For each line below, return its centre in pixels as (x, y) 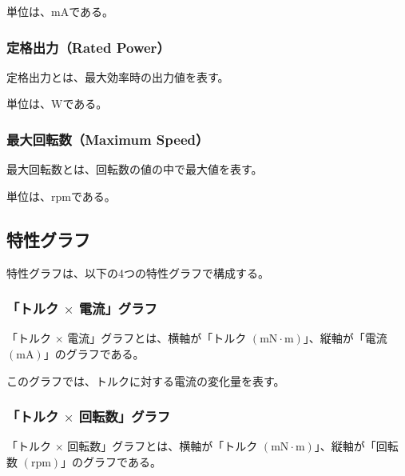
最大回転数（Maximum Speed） (108, 139)
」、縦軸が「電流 (345, 338)
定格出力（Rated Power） (88, 47)
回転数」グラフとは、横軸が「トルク (163, 446)
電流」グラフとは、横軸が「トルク (157, 338)
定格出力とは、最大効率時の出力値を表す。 (118, 76)
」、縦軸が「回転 (356, 446)
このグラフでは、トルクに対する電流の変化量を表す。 (146, 380)
